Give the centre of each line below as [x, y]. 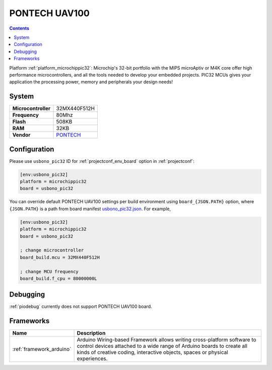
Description [91, 333]
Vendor [21, 135]
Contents [19, 28]
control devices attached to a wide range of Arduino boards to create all [162, 346]
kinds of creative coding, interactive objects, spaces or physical [153, 352]
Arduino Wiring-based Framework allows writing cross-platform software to [166, 340]
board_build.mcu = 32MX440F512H [60, 257]
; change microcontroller [52, 250]
